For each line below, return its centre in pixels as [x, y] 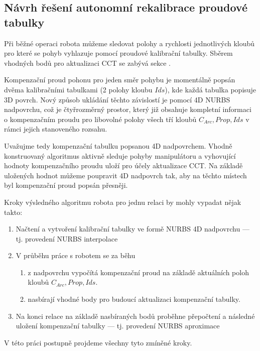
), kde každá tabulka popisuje [211, 89]
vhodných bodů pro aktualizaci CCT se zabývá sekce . [87, 63]
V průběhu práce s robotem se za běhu [76, 255]
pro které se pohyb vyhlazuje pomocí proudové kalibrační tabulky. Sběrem [118, 53]
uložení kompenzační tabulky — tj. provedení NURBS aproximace [118, 326]
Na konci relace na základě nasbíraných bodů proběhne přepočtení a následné [135, 316]
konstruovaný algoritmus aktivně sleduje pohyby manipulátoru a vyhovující [120, 155]
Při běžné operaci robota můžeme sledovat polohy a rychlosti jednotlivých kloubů [129, 43]
